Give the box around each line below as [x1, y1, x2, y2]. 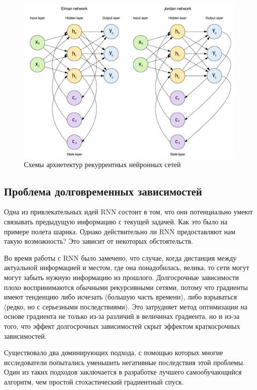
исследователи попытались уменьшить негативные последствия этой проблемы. [4, 357, 245, 367]
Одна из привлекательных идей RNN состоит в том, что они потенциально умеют [4, 206, 253, 217]
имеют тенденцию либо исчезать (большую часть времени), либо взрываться [4, 292, 237, 302]
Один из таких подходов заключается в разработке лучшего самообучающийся [4, 367, 242, 377]
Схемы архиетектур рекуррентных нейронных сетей [24, 159, 181, 169]
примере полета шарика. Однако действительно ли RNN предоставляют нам [4, 226, 236, 236]
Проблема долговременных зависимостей [4, 183, 202, 198]
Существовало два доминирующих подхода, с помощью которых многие [4, 347, 223, 358]
